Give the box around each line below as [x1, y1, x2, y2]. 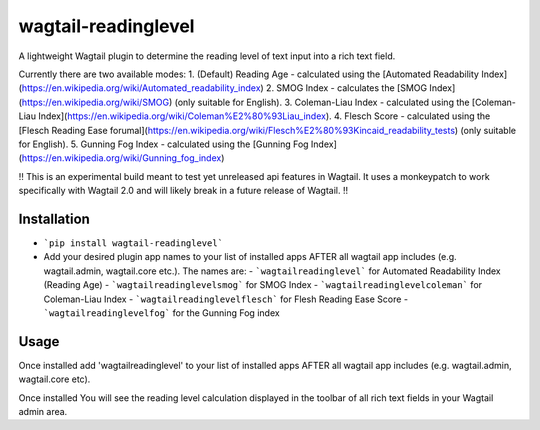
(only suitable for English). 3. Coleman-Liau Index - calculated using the [174, 96, 470, 108]
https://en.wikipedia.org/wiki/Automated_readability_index [21, 82, 261, 94]
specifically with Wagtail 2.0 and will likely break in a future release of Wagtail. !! [18, 185, 349, 197]
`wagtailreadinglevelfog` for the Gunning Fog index [43, 306, 280, 319]
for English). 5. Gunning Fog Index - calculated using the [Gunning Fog [18, 138, 309, 150]
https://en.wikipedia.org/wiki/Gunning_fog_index [21, 152, 222, 164]
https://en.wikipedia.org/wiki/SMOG [21, 96, 170, 108]
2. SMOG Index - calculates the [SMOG [265, 82, 428, 94]
